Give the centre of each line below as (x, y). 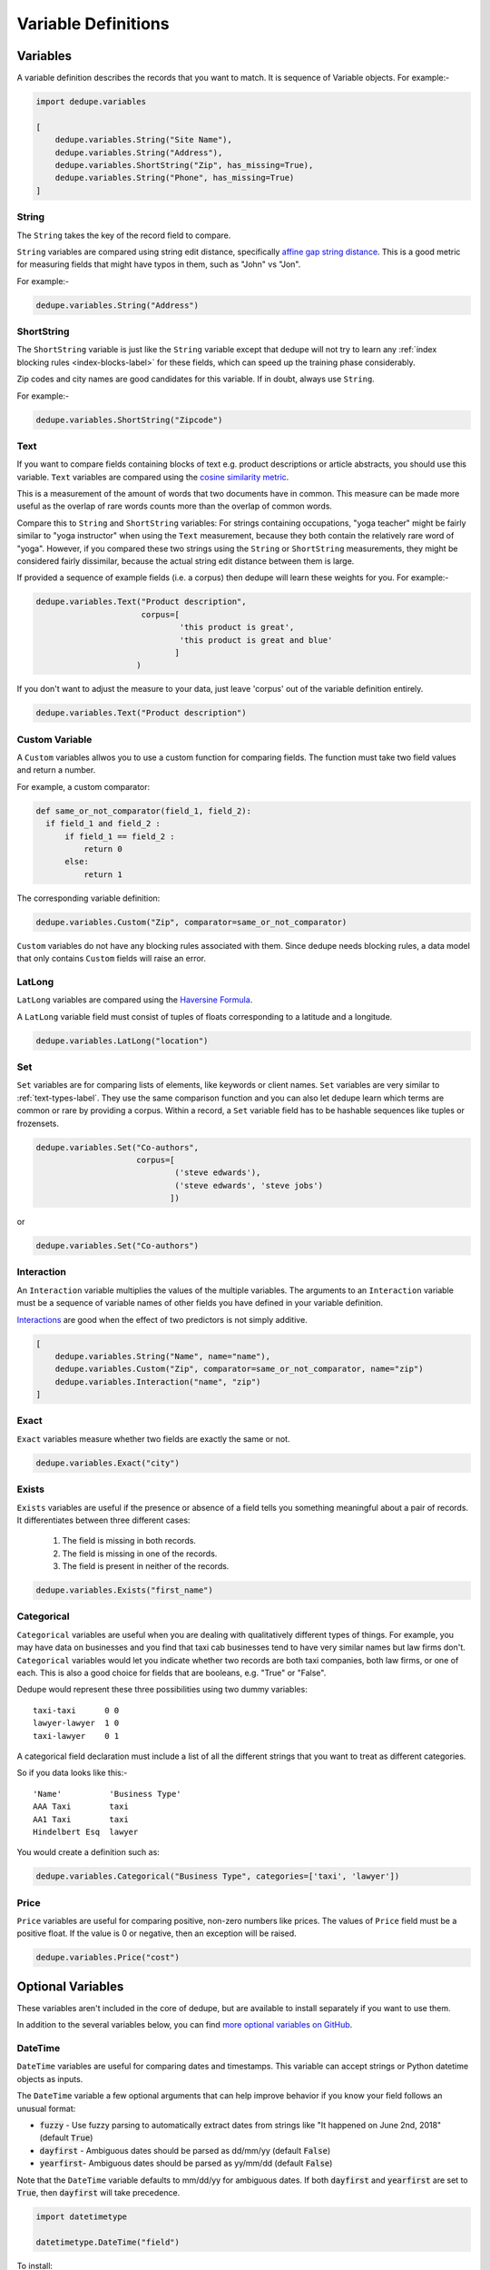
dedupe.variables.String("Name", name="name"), (163, 1356)
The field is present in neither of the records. (146, 1566)
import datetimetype (81, 2216)
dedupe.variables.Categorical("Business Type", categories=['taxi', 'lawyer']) (218, 1876)
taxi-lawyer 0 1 (76, 1736)
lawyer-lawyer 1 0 (76, 1723)
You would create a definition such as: (88, 1852)
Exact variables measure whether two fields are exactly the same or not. (153, 1438)
